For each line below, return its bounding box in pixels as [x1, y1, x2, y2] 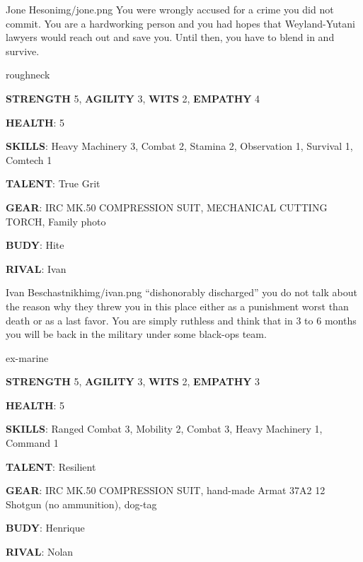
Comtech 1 [6, 152, 52, 167]
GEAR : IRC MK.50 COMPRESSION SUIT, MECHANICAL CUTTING [6, 199, 328, 214]
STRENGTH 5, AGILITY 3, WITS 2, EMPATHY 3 [6, 374, 260, 389]
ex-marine [6, 350, 49, 365]
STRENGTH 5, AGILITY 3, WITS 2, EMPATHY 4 [6, 90, 260, 105]
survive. [6, 43, 40, 58]
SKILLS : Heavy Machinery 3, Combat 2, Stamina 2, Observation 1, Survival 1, [6, 139, 353, 153]
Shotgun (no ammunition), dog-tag [6, 496, 157, 511]
